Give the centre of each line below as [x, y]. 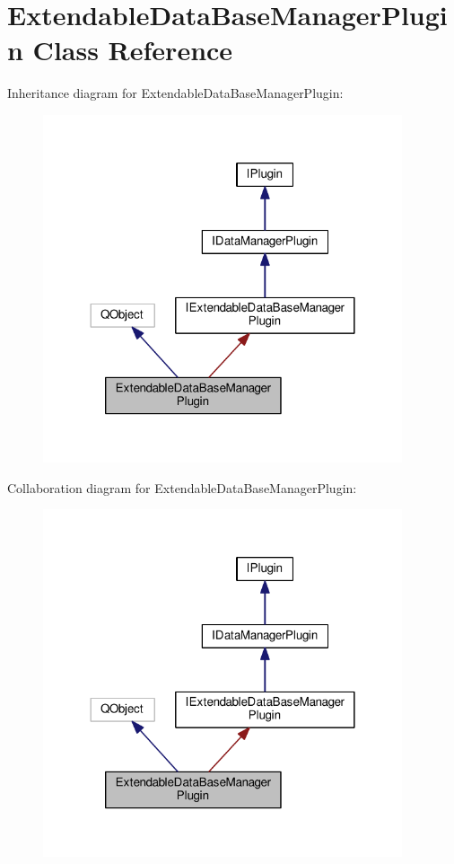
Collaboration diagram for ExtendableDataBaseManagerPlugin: [182, 487]
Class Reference [133, 50]
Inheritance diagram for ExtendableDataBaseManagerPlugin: [175, 93]
